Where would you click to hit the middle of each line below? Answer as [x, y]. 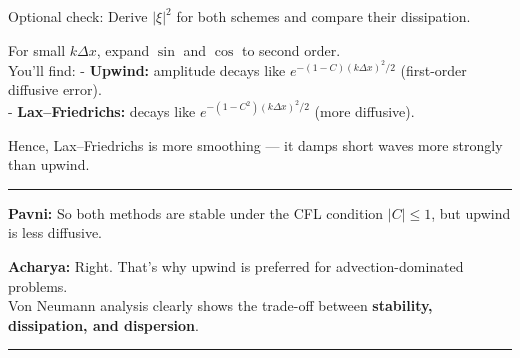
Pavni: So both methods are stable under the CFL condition [196, 212]
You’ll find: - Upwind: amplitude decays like [147, 69]
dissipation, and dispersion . [103, 324]
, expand [123, 49]
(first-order [433, 69]
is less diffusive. [55, 232]
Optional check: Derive [78, 16]
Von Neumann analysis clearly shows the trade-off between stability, [220, 305]
